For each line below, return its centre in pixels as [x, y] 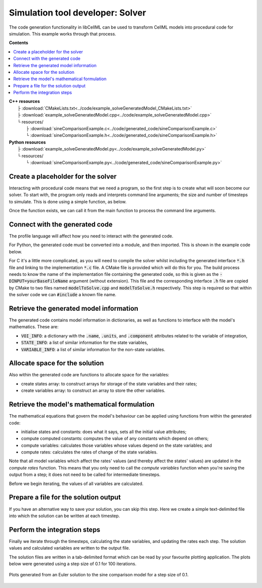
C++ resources [25, 101]
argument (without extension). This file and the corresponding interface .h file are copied [158, 281]
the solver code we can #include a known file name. [63, 295]
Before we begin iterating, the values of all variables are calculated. [76, 484]
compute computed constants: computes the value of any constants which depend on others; [115, 438]
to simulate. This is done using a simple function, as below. [68, 202]
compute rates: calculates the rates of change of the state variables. [89, 452]
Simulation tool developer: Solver [78, 13]
